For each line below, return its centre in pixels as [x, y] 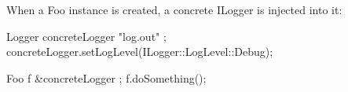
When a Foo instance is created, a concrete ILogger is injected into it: [174, 9]
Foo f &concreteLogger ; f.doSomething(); [106, 77]
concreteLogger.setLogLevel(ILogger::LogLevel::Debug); [140, 52]
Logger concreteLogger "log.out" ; [86, 36]
